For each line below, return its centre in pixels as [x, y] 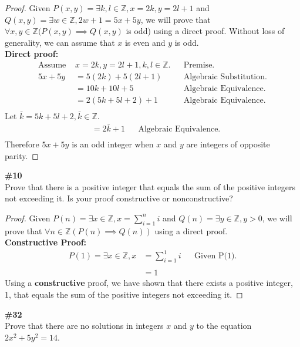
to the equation [224, 326]
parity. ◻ [22, 155]
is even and [145, 42]
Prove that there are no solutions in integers [84, 326]
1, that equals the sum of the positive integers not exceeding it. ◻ [124, 294]
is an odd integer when [113, 144]
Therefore [22, 144]
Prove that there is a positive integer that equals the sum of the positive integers [150, 186]
